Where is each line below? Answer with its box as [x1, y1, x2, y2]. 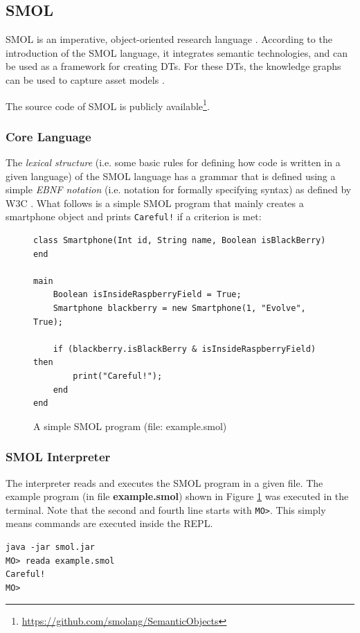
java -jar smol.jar [6, 542, 95, 553]
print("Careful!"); [73, 371, 163, 382]
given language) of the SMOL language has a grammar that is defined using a [6, 168, 336, 183]
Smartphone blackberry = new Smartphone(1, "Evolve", [53, 303, 306, 314]
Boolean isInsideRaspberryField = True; [53, 289, 242, 300]
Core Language [6, 127, 91, 145]
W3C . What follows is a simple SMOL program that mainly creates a [6, 195, 304, 210]
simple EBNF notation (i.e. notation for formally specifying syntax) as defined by [6, 182, 352, 197]
